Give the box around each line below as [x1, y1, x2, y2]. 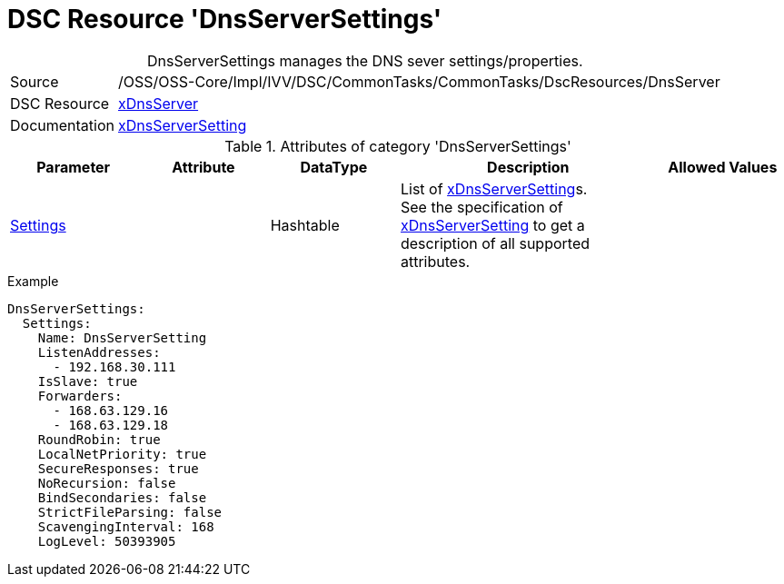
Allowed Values [668, 157, 778, 176]
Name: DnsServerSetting [37, 330, 207, 345]
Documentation [10, 115, 114, 134]
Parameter [36, 157, 111, 176]
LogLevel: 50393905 [37, 533, 176, 549]
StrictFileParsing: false [37, 504, 223, 520]
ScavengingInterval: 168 [37, 519, 214, 534]
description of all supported [400, 233, 590, 252]
